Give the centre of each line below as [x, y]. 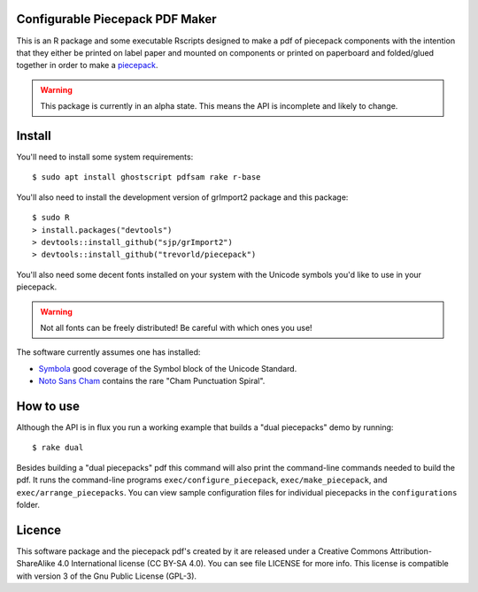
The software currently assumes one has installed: [108, 352]
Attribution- [411, 551]
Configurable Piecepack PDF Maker [116, 19]
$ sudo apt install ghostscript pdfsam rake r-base [146, 177]
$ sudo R [51, 218]
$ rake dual [58, 448]
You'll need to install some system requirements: [105, 157]
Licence [39, 530]
